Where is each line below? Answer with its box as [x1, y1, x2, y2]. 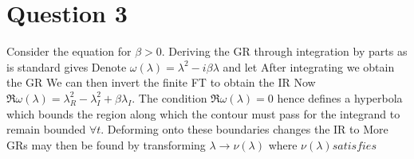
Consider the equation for [6, 43, 132, 60]
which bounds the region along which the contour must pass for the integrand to [6, 105, 400, 122]
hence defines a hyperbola [277, 89, 403, 106]
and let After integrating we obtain [223, 58, 395, 75]
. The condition [132, 89, 207, 106]
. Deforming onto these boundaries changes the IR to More [101, 121, 388, 138]
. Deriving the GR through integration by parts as [161, 43, 408, 60]
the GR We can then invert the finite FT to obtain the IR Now [6, 74, 316, 91]
